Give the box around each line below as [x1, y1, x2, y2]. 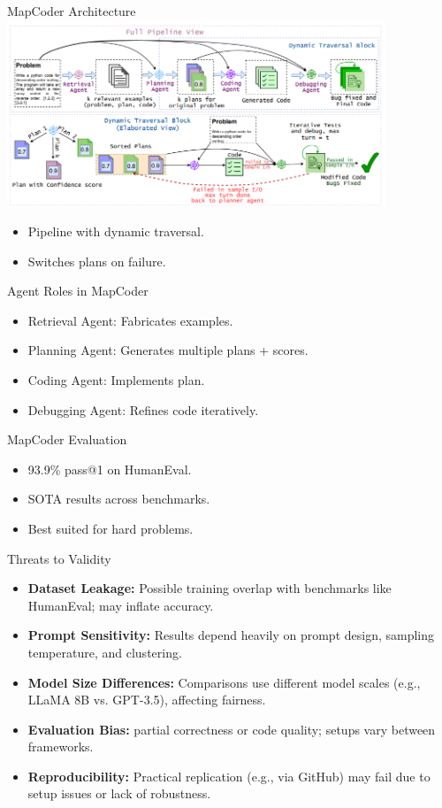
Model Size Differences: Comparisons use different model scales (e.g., [27, 673, 421, 691]
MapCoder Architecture [7, 2, 136, 19]
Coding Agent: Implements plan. [27, 370, 205, 389]
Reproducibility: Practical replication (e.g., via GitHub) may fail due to [27, 766, 431, 785]
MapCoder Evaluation [7, 430, 127, 449]
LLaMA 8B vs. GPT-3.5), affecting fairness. [27, 690, 266, 709]
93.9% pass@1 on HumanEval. [27, 459, 192, 478]
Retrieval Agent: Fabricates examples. [27, 311, 233, 329]
